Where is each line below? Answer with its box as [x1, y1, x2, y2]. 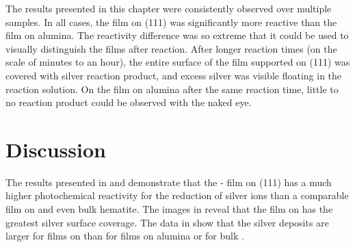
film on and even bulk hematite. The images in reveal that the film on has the [5, 202, 333, 216]
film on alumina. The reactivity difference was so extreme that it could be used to [5, 28, 349, 42]
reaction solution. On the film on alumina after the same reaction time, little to [5, 81, 339, 96]
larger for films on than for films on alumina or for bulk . [5, 229, 244, 243]
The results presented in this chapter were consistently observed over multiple [5, 1, 332, 15]
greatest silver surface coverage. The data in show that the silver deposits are [5, 215, 329, 229]
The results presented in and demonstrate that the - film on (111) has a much [5, 174, 332, 189]
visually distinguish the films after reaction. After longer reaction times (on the [5, 41, 337, 55]
